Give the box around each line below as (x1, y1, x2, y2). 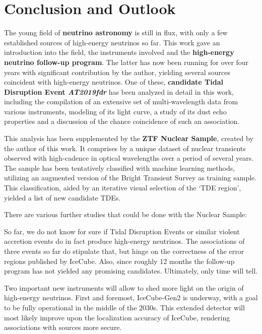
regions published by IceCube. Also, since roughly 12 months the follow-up (4, 255, 235, 266)
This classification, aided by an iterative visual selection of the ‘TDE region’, (4, 182, 241, 193)
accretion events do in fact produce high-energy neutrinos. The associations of (4, 236, 245, 246)
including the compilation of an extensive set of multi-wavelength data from (4, 96, 238, 107)
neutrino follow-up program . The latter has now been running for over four (4, 56, 249, 67)
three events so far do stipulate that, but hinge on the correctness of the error (4, 246, 244, 256)
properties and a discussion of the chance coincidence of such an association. (4, 116, 240, 126)
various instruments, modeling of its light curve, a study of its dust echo (4, 106, 227, 116)
